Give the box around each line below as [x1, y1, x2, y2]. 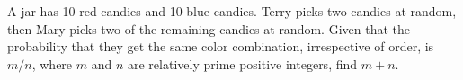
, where [31, 54, 73, 73]
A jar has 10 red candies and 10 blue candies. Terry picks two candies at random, [7, 2, 457, 20]
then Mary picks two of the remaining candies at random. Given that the [7, 19, 410, 38]
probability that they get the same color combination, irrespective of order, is [7, 37, 434, 56]
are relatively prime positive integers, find [128, 54, 358, 73]
